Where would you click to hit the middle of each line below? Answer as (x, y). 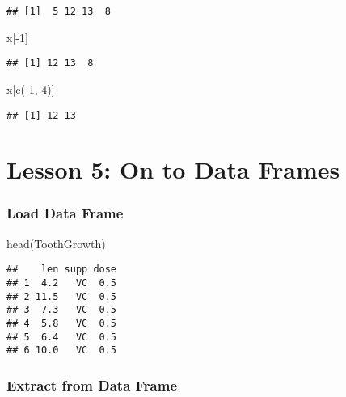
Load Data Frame (65, 213)
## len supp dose (62, 270)
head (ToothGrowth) (56, 243)
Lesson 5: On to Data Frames (173, 169)
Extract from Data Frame (92, 384)
